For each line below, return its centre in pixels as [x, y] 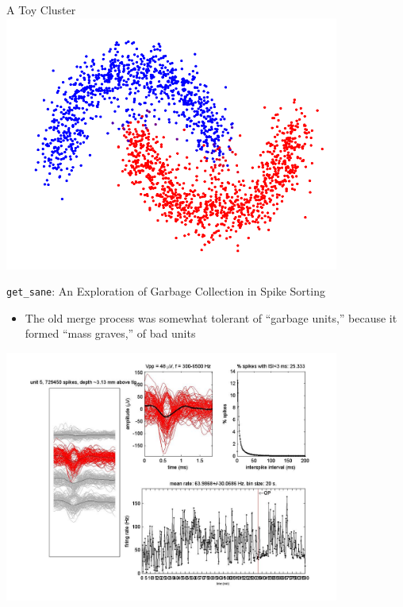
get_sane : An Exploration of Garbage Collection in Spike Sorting [166, 291]
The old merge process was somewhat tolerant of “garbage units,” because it [211, 317]
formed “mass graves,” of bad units [110, 333]
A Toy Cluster [41, 10]
